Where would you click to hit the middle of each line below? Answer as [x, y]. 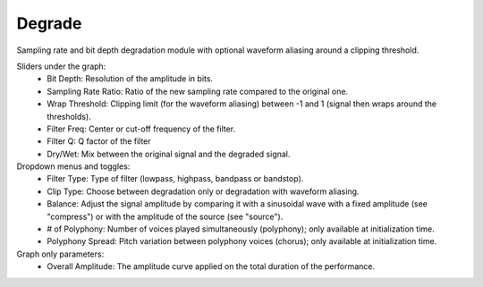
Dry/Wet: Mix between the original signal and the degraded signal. [169, 154]
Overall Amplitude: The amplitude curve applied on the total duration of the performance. [211, 266]
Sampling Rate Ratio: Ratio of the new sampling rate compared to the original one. [198, 91]
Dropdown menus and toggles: [73, 166]
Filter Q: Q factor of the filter [99, 141]
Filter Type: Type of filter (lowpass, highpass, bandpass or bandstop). [175, 179]
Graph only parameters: [60, 254]
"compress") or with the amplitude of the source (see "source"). [165, 216]
